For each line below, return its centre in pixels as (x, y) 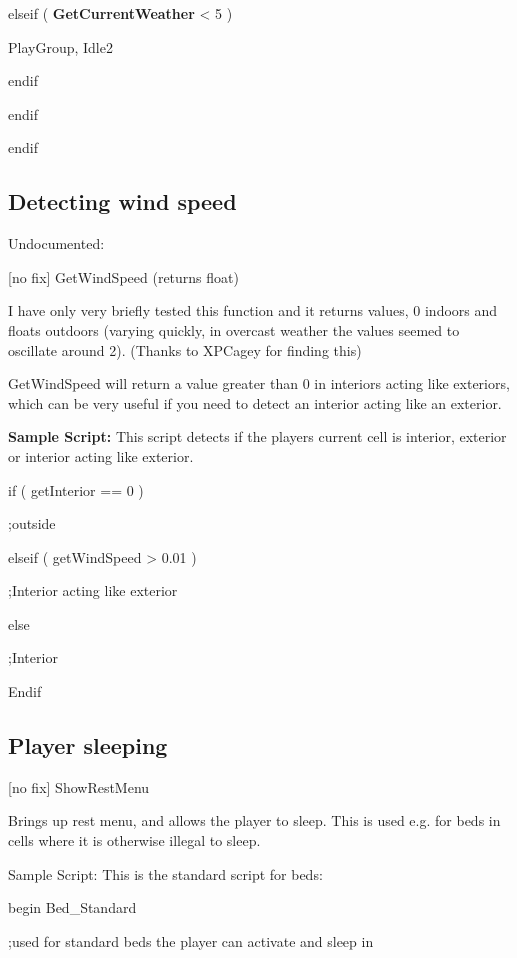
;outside (32, 523)
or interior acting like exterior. (101, 455)
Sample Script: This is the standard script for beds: (165, 873)
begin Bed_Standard (72, 907)
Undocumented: (56, 243)
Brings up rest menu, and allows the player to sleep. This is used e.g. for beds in (254, 820)
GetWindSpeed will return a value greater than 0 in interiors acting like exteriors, (259, 383)
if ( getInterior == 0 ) (76, 489)
